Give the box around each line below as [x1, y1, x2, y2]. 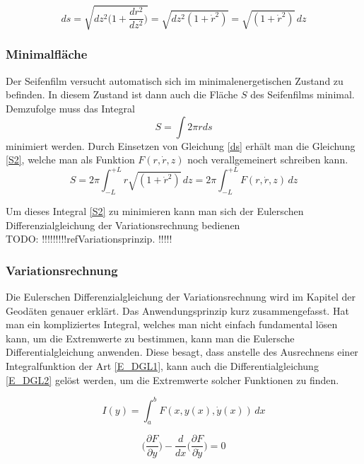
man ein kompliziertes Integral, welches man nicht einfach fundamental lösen [6, 317, 338, 332]
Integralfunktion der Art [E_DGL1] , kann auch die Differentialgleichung [6, 359, 319, 373]
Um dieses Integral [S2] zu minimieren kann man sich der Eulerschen [6, 204, 304, 219]
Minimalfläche [6, 45, 88, 63]
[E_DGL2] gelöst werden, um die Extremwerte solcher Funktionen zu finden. [6, 372, 339, 387]
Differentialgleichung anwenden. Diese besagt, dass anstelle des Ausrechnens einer [6, 344, 358, 359]
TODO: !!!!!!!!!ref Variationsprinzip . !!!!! [6, 231, 172, 246]
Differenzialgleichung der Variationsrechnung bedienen [6, 217, 240, 232]
